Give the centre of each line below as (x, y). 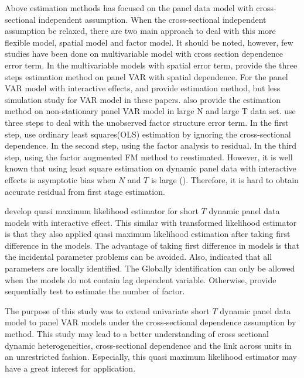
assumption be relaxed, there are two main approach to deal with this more (140, 31)
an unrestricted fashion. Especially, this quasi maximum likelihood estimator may (151, 357)
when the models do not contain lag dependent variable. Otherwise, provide (141, 279)
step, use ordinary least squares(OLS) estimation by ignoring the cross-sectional (148, 134)
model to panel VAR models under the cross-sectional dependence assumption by (151, 322)
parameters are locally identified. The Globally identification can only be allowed (150, 268)
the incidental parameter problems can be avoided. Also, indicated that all (139, 257)
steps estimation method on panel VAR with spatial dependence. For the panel (146, 76)
